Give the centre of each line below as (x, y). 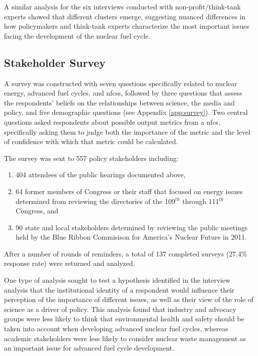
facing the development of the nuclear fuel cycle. (77, 35)
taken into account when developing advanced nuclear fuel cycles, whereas (116, 329)
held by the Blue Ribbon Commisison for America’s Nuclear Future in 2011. (131, 237)
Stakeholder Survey (55, 62)
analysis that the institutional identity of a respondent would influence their (119, 289)
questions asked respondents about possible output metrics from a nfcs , (112, 122)
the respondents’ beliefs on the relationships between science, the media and (120, 102)
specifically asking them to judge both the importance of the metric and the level (127, 131)
